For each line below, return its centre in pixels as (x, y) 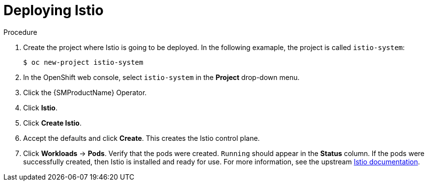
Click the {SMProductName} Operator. (85, 92)
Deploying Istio (54, 10)
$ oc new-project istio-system (83, 62)
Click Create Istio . (52, 123)
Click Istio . (40, 107)
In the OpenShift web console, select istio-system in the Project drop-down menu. (161, 77)
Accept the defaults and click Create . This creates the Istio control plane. (142, 138)
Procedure (20, 32)
